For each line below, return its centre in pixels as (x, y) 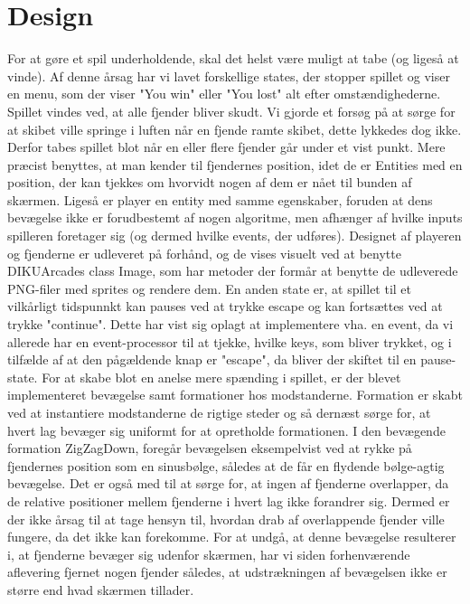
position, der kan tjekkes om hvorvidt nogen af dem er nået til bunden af (210, 182)
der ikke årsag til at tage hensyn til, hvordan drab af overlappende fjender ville (226, 519)
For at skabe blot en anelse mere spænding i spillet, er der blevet (221, 377)
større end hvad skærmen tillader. (101, 589)
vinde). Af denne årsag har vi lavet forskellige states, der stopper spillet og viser (229, 75)
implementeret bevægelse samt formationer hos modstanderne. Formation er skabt (235, 395)
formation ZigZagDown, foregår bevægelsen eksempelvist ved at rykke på (210, 448)
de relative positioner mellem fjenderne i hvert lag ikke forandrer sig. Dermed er (229, 500)
